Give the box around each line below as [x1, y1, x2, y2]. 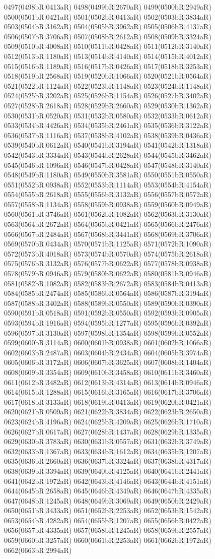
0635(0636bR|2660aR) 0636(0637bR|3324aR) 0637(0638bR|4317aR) [4, 456, 211, 466]
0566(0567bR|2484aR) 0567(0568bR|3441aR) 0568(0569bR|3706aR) [4, 228, 211, 239]
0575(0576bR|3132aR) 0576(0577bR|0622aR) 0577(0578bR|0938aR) [4, 258, 211, 269]
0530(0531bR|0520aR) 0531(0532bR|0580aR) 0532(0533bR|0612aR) [4, 110, 211, 120]
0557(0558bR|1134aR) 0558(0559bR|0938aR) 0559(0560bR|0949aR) [4, 199, 211, 209]
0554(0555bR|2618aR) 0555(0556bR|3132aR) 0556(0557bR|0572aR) [4, 189, 211, 200]
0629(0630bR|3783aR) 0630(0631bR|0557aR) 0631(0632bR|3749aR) [4, 436, 211, 447]
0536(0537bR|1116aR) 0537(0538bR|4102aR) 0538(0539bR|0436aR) [4, 130, 211, 140]
